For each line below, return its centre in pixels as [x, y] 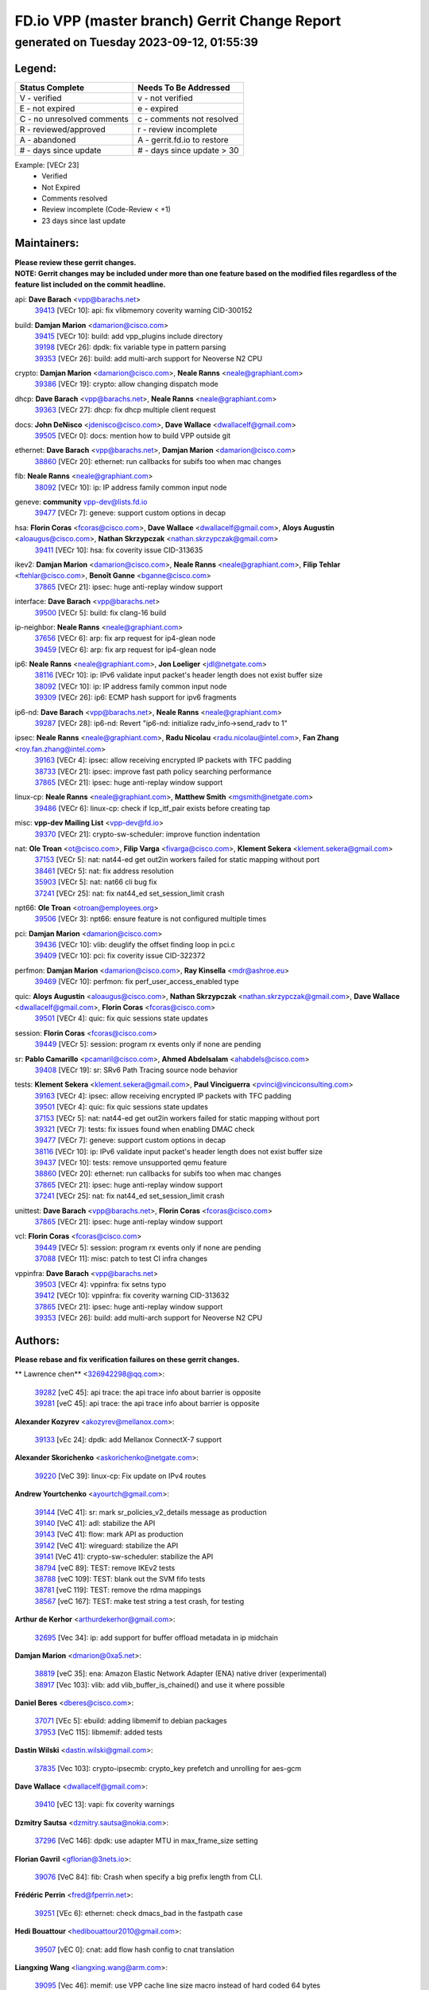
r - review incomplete [178, 129]
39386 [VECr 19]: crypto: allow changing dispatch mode [126, 384]
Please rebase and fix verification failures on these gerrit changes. [127, 1360]
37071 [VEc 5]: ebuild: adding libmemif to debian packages [131, 1721]
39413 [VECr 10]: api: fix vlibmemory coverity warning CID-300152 [144, 310]
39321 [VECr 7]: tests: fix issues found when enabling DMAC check [145, 1129]
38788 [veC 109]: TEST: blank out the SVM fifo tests [120, 1578]
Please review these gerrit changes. [75, 262]
